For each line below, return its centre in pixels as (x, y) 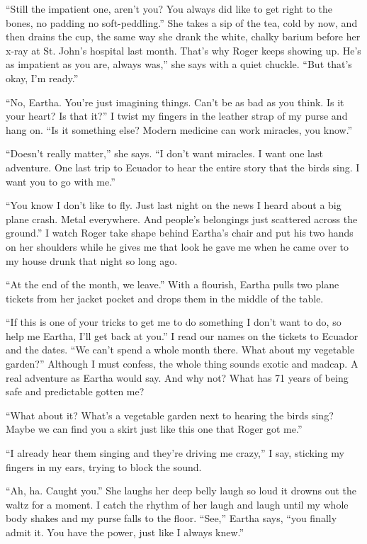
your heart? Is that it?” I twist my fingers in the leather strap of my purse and (177, 116)
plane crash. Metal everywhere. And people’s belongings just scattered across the (182, 219)
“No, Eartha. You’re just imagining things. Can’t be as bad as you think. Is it (175, 102)
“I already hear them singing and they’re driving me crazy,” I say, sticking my (175, 453)
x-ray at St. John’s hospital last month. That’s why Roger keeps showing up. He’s (183, 50)
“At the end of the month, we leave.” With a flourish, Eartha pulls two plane (173, 284)
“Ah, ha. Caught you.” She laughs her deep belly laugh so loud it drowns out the (181, 491)
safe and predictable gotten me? (75, 391)
